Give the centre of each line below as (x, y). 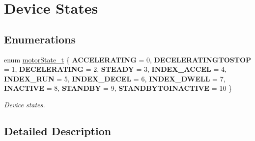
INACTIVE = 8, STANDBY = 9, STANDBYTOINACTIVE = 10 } (118, 88)
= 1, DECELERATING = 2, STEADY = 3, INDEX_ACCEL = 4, (115, 69)
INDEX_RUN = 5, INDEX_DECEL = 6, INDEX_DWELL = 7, (115, 78)
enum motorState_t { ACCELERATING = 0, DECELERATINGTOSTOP (128, 59)
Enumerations (40, 39)
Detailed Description (58, 131)
